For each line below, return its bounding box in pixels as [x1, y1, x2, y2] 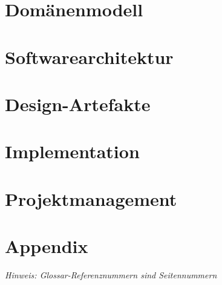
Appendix [5, 234, 88, 258]
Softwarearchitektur [5, 44, 174, 69]
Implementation [5, 139, 140, 164]
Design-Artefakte [5, 91, 151, 116]
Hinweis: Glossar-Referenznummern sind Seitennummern [5, 269, 217, 281]
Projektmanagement [5, 186, 177, 211]
